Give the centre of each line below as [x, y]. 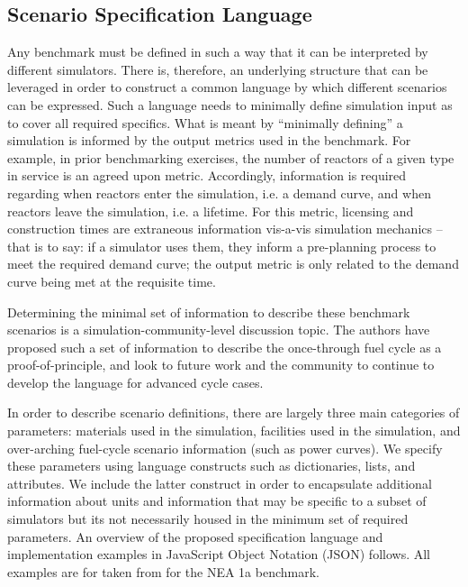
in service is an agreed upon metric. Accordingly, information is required [207, 175]
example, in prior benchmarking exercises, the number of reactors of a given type [231, 157]
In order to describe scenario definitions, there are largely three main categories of [234, 413]
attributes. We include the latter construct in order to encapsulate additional [220, 483]
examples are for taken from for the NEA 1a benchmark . [163, 571]
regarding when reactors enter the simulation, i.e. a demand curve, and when [219, 193]
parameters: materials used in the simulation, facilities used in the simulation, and [234, 431]
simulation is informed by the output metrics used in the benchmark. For [209, 140]
